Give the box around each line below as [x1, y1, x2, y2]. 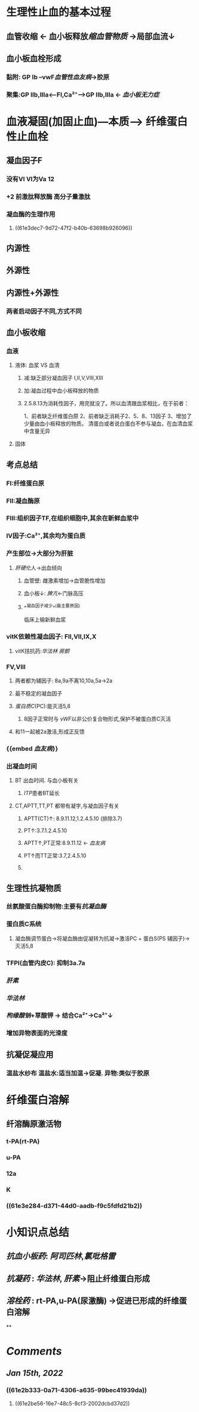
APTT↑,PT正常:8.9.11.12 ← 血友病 [23, 839, 106, 847]
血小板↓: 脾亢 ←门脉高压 [23, 589, 84, 597]
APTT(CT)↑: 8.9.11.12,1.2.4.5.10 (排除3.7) [23, 815, 123, 822]
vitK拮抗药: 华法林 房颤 [14, 647, 70, 654]
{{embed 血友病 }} [6, 744, 59, 752]
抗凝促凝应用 [6, 1049, 54, 1059]
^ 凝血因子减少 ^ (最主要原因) [23, 603, 81, 611]
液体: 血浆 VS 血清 [14, 362, 60, 369]
